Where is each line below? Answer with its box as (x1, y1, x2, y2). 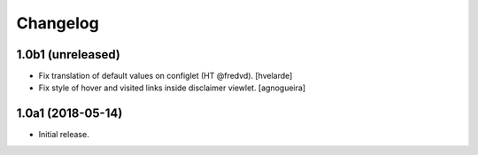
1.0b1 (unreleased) (16, 47, 121, 62)
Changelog (16, 13, 99, 33)
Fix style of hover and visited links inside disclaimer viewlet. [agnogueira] (38, 82, 305, 93)
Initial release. (38, 129, 89, 140)
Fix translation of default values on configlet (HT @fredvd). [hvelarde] (38, 71, 293, 81)
